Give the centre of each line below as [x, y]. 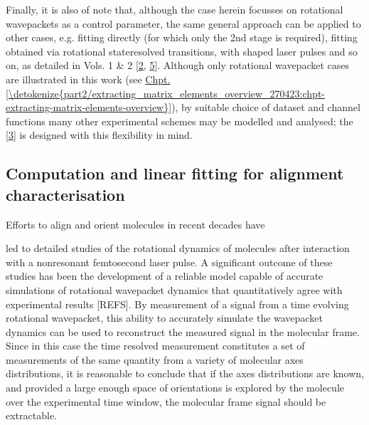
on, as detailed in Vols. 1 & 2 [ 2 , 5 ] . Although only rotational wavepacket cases [177, 65]
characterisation [65, 194]
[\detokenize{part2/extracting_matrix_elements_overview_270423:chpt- [166, 93]
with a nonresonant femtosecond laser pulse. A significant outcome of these [169, 262]
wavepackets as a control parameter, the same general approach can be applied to [183, 23]
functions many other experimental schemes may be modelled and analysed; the [180, 121]
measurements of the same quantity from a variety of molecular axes [155, 359]
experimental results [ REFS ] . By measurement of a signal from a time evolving [177, 304]
